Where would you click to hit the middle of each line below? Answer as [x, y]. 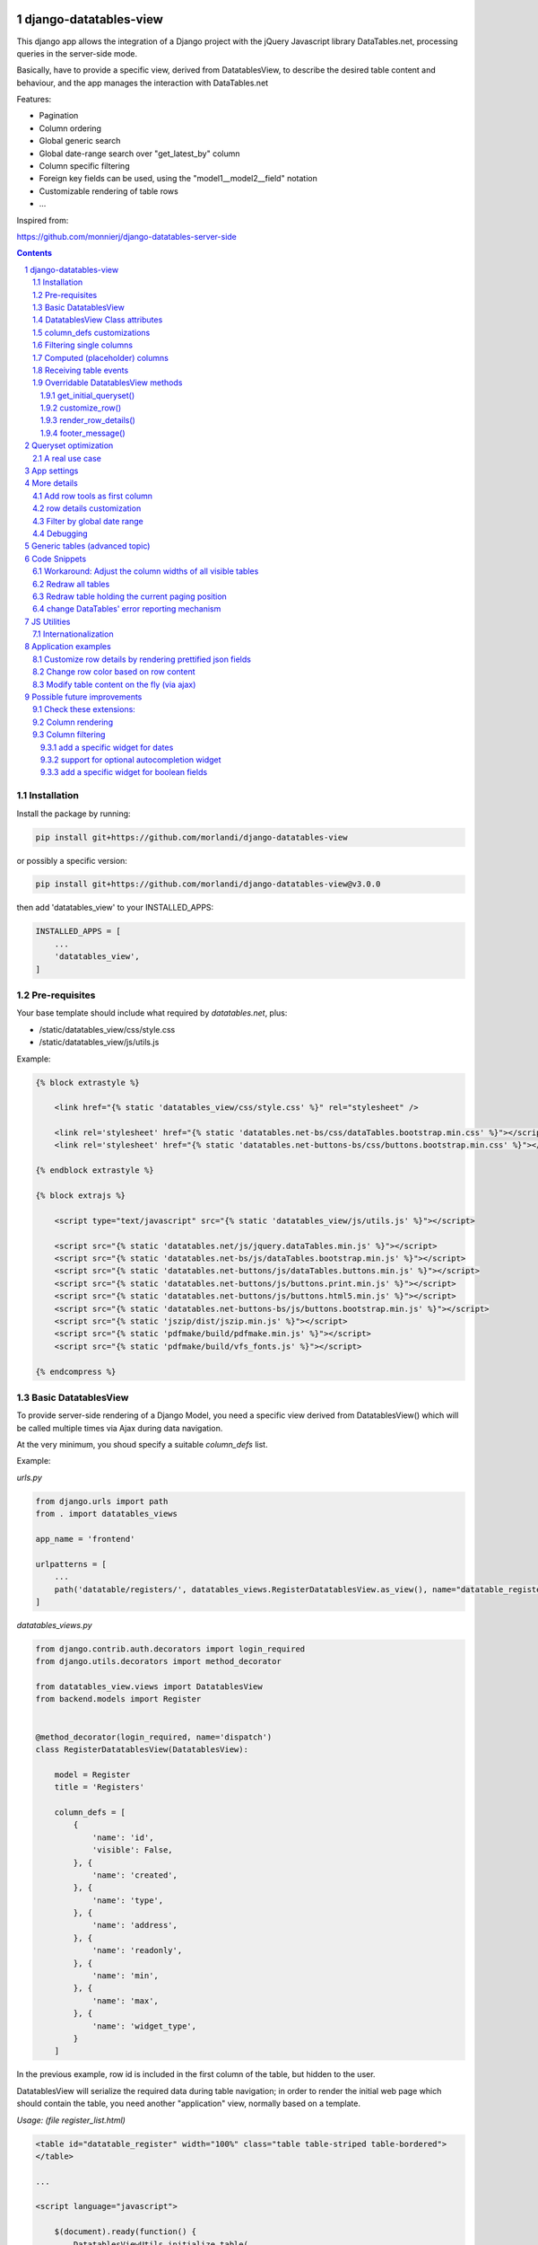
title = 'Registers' [100, 1787]
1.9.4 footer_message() [83, 433]
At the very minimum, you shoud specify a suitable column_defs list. [142, 1445]
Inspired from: [43, 220]
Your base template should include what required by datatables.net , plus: [152, 1013]
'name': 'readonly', [137, 1950]
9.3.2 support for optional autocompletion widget [131, 760]
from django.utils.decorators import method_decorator [158, 1662]
